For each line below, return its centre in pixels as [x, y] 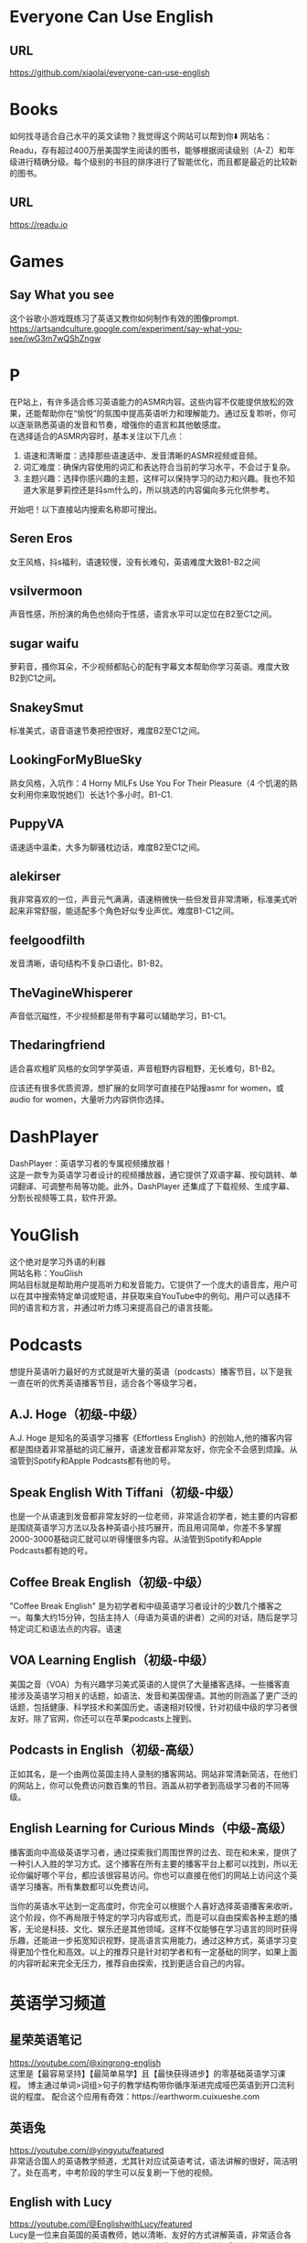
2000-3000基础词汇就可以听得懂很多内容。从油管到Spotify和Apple [136, 1540]
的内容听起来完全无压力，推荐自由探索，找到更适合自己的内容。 [129, 1963]
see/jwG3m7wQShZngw [55, 338]
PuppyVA [37, 824]
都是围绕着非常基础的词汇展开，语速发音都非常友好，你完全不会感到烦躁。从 [153, 1449]
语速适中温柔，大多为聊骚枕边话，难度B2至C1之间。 [107, 847]
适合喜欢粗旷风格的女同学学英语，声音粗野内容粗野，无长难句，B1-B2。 [145, 1068]
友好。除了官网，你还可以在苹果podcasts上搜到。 [103, 1718]
